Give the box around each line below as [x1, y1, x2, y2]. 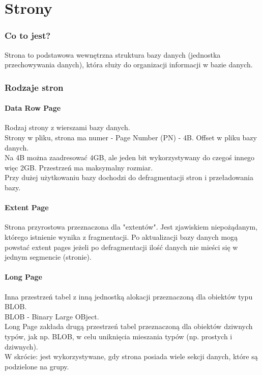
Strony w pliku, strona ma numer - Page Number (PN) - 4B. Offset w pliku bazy [5, 132, 257, 143]
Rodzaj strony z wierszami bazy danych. [5, 122, 130, 133]
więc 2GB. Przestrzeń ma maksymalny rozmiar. [5, 162, 153, 172]
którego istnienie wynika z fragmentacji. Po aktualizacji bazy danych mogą [5, 231, 238, 242]
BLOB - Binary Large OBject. [5, 311, 99, 321]
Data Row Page [5, 103, 61, 113]
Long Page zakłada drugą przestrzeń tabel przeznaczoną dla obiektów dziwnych [5, 321, 253, 332]
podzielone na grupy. [5, 361, 69, 371]
